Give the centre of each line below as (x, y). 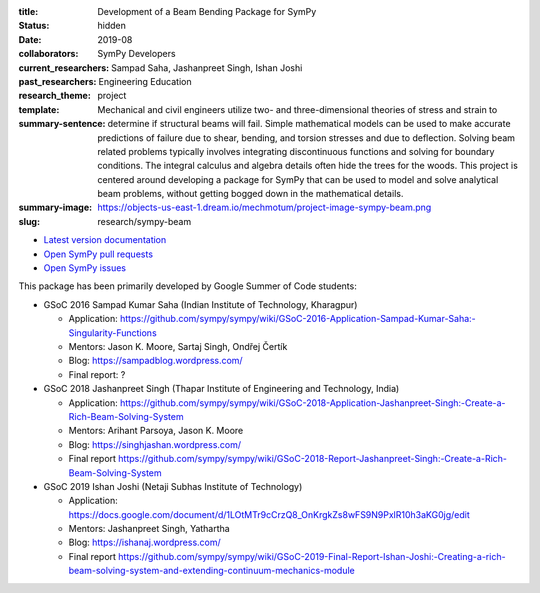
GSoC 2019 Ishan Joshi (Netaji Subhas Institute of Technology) (173, 486)
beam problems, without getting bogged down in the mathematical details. (250, 194)
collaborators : (48, 54)
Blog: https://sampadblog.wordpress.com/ (156, 361)
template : (39, 109)
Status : (34, 26)
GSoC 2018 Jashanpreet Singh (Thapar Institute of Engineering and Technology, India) (221, 389)
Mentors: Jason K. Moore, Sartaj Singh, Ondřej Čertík (178, 346)
